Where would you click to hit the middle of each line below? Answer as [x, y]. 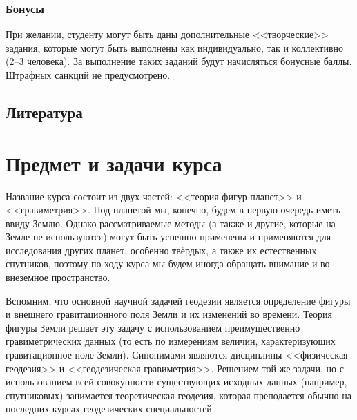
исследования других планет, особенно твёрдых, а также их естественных [161, 250]
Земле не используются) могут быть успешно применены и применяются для [168, 237]
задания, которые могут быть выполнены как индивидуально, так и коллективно [175, 47]
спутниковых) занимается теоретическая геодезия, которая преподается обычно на [178, 395]
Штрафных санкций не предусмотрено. [88, 75]
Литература [44, 112]
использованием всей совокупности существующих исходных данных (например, [176, 382]
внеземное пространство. [58, 277]
